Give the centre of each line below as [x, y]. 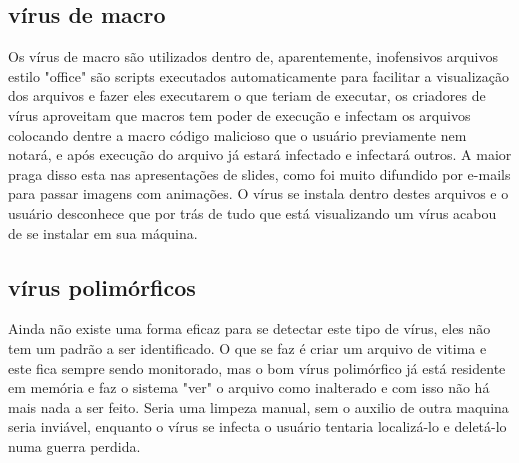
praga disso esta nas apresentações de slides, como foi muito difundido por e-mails [259, 173]
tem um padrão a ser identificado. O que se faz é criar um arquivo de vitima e [247, 347]
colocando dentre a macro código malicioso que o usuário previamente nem [237, 134]
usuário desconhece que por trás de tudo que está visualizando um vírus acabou [252, 212]
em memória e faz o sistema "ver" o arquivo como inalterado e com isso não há [249, 387]
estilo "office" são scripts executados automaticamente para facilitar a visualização [258, 75]
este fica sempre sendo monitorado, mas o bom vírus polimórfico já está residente [257, 367]
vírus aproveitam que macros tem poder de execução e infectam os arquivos [239, 114]
